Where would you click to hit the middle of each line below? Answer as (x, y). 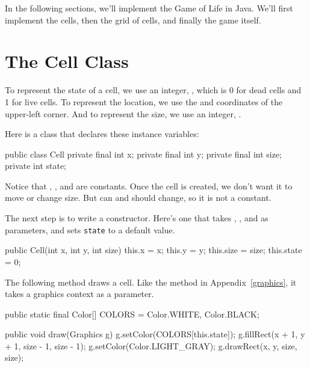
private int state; (36, 166)
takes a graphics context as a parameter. (79, 294)
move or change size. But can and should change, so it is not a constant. (138, 198)
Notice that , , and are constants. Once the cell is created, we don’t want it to (149, 186)
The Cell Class (67, 61)
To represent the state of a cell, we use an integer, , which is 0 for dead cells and (153, 90)
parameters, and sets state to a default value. (90, 229)
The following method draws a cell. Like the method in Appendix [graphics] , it (151, 282)
